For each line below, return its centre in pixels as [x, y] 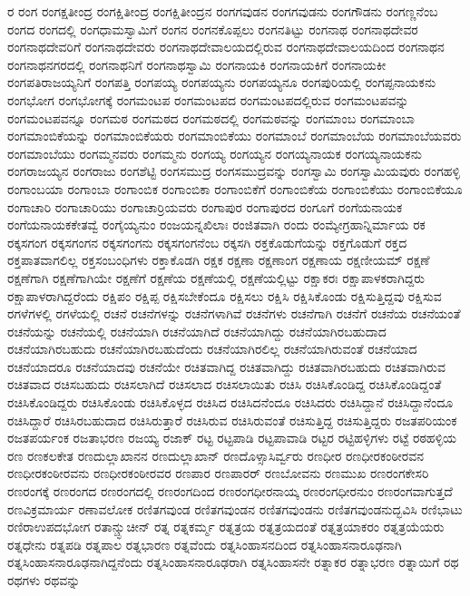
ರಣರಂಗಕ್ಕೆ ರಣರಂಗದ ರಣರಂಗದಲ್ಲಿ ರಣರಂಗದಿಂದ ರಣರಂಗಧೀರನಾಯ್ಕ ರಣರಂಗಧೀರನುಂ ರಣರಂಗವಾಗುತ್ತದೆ [230, 491]
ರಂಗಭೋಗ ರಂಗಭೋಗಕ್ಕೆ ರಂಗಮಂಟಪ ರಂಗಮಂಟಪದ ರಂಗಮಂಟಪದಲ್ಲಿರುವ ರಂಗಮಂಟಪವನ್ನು [208, 99]
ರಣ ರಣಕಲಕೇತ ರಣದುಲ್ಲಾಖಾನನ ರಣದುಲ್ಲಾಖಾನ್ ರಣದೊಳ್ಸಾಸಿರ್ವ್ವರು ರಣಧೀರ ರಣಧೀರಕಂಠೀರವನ [216, 455]
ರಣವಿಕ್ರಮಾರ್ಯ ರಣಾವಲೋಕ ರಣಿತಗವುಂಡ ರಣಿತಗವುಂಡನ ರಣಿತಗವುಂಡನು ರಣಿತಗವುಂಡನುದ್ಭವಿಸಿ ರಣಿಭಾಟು [235, 508]
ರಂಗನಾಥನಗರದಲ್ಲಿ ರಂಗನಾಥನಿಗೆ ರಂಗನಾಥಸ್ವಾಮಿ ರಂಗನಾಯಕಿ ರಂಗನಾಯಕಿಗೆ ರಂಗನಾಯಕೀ [197, 64]
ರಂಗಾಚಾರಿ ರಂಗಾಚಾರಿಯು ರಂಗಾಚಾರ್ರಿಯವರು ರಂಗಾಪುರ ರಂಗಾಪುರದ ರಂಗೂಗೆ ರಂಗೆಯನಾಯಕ [205, 206]
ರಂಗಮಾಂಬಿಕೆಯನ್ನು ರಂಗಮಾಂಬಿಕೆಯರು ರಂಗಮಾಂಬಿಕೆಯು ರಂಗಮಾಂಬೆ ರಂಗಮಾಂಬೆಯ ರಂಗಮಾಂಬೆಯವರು [235, 136]
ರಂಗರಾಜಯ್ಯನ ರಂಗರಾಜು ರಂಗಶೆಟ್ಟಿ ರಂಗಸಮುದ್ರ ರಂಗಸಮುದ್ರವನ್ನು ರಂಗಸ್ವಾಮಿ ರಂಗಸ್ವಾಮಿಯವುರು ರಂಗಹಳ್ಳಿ [234, 171]
